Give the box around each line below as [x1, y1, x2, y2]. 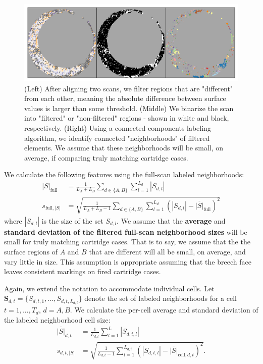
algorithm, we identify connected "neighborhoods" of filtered [24, 132, 210, 143]
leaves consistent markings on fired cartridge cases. [4, 266, 161, 277]
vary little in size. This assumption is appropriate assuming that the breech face [4, 256, 251, 267]
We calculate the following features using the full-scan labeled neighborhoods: [4, 169, 244, 180]
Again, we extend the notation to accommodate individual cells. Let [4, 283, 215, 293]
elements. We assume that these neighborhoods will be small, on [24, 142, 224, 153]
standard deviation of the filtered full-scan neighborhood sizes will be [4, 226, 247, 237]
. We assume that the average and [117, 215, 226, 226]
